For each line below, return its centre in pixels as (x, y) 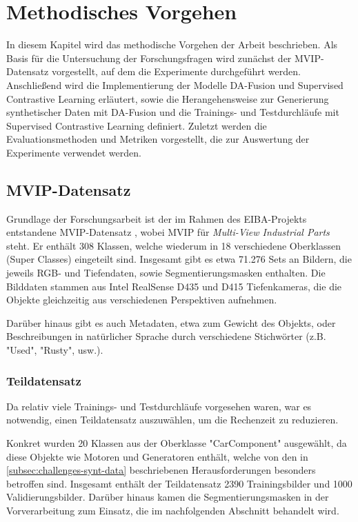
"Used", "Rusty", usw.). (55, 350)
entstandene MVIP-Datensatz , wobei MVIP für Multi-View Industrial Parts (168, 232)
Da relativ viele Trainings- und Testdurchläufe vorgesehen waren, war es (159, 406)
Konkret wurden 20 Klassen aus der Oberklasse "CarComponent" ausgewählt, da (177, 443)
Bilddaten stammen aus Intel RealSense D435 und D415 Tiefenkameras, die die (174, 286)
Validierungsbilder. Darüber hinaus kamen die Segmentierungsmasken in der (168, 497)
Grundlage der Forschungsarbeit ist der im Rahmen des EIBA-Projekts (157, 218)
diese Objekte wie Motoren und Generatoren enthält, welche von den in (157, 456)
